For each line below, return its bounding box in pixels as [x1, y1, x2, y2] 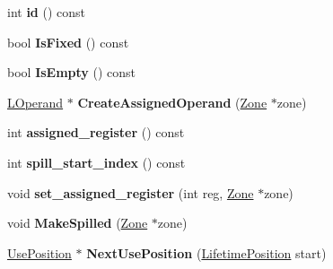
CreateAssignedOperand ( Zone [77, 92, 267, 111]
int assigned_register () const [7, 123, 185, 142]
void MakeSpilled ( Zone [7, 213, 148, 232]
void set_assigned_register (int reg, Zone [7, 183, 254, 202]
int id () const [7, 3, 86, 21]
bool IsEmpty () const [7, 63, 136, 82]
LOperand [7, 92, 64, 111]
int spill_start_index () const [7, 152, 186, 171]
